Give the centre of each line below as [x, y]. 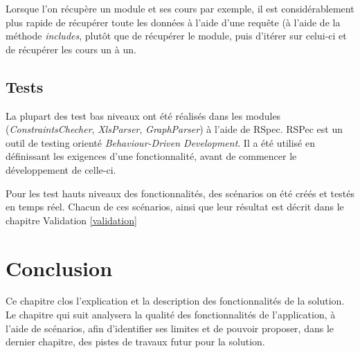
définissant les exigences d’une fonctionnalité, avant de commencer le [151, 156]
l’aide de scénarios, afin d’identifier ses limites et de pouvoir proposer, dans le [170, 328]
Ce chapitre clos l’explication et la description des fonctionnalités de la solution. [175, 301]
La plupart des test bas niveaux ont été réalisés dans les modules [143, 115]
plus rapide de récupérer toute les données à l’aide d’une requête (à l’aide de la [173, 22]
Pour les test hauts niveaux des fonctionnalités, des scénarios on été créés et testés [180, 193]
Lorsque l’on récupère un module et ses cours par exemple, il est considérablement [180, 8]
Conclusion [59, 268]
